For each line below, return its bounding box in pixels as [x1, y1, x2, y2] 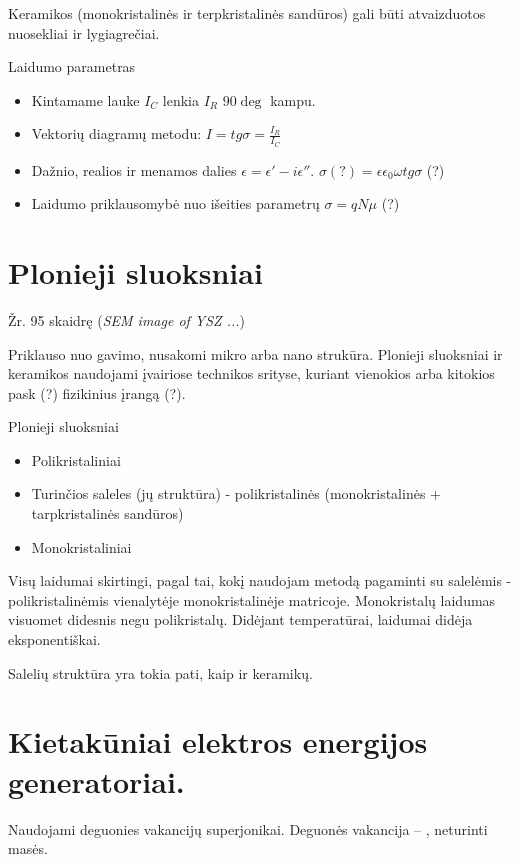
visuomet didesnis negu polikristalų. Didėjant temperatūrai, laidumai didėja [8, 609, 473, 630]
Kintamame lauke [31, 89, 140, 110]
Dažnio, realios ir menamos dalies [31, 159, 237, 180]
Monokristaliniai [31, 536, 132, 557]
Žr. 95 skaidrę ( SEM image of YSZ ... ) [8, 309, 246, 330]
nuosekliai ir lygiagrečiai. [8, 22, 160, 43]
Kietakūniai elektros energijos [8, 721, 428, 762]
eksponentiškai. [8, 629, 101, 650]
